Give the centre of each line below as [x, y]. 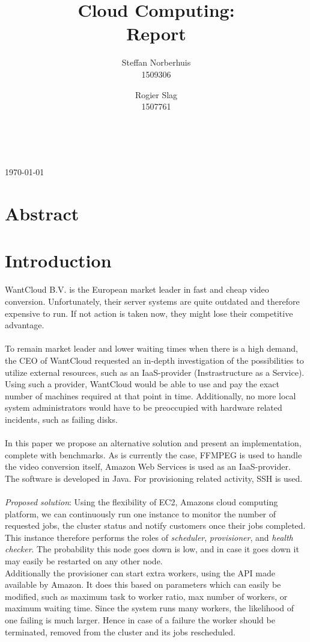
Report [156, 33]
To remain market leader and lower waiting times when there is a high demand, [151, 348]
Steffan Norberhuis [156, 62]
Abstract [42, 213]
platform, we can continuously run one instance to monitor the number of [141, 513]
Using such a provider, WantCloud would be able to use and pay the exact [142, 384]
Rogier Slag [156, 94]
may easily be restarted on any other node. [84, 561]
